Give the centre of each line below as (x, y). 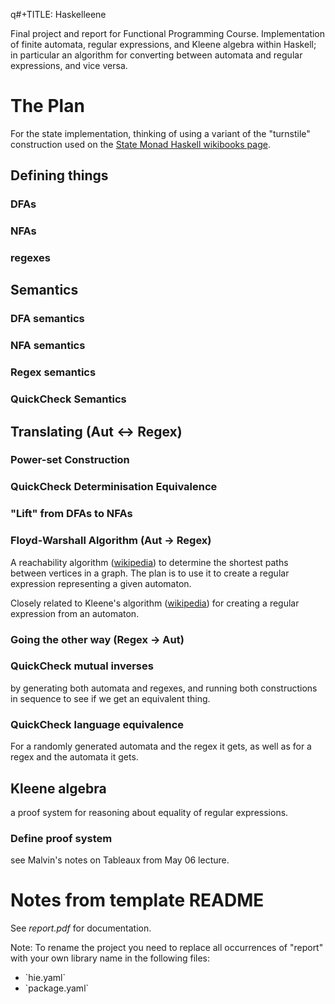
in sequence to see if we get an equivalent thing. (110, 698)
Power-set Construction (70, 460)
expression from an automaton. (75, 613)
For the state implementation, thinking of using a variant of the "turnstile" (160, 133)
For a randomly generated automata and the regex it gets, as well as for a (161, 746)
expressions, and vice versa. (69, 65)
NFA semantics (48, 346)
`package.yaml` (57, 988)
